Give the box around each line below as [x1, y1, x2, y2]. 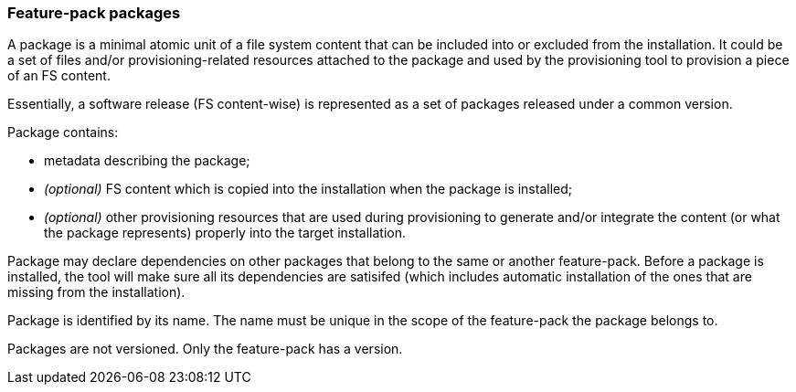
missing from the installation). [7, 284, 186, 301]
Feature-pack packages [7, 4, 181, 22]
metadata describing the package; [44, 153, 250, 169]
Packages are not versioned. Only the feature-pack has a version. [7, 341, 403, 357]
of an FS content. [7, 68, 111, 84]
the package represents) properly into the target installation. [44, 225, 407, 241]
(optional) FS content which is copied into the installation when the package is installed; [44, 181, 573, 197]
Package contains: [7, 124, 119, 141]
